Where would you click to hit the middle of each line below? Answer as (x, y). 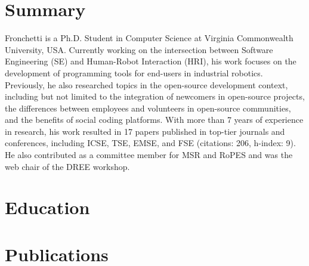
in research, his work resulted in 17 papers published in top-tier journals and (145, 131)
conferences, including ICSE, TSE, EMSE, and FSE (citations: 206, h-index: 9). (150, 143)
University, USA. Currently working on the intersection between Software (139, 49)
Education (47, 207)
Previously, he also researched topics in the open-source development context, (146, 84)
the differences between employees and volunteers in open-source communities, (148, 108)
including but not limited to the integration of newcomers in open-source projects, (155, 96)
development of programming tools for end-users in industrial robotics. (134, 72)
